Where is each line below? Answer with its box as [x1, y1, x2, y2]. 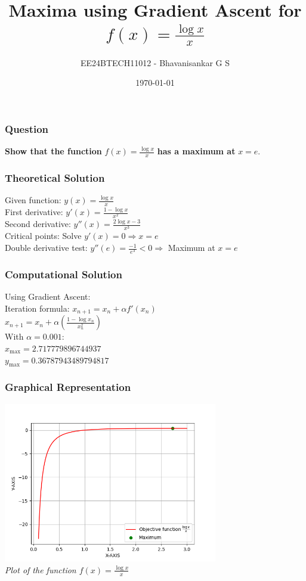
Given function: [5, 194, 61, 206]
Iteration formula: [5, 302, 70, 314]
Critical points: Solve [5, 229, 82, 242]
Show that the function [5, 145, 102, 157]
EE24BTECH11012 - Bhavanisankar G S [80, 56, 230, 69]
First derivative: [5, 206, 63, 218]
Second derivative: [5, 218, 71, 230]
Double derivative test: [5, 241, 88, 254]
